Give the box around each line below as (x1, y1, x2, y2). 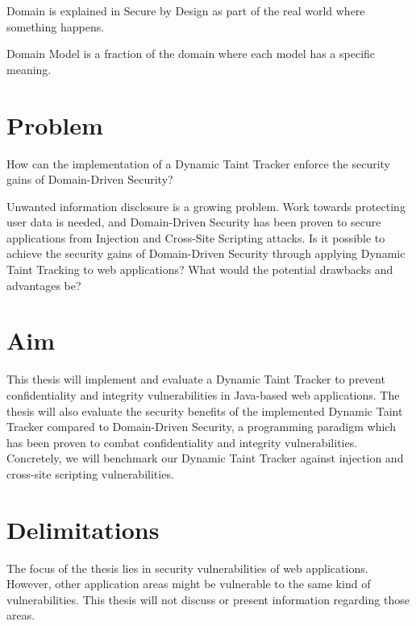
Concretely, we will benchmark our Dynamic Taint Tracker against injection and (6, 450, 404, 466)
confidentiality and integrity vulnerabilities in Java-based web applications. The (6, 386, 400, 403)
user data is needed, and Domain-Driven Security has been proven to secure (6, 214, 381, 230)
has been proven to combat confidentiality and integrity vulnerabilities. (6, 433, 358, 450)
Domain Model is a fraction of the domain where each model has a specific (6, 45, 376, 62)
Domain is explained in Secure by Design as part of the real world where (6, 2, 365, 19)
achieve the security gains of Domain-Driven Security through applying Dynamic (6, 245, 406, 262)
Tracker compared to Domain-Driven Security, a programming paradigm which (6, 418, 396, 435)
